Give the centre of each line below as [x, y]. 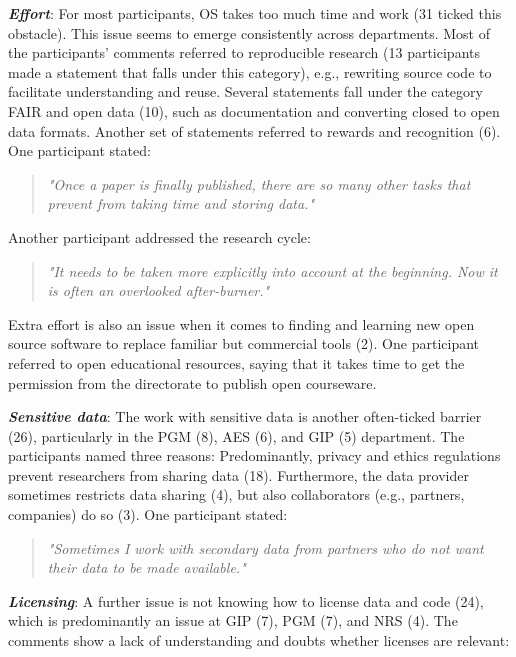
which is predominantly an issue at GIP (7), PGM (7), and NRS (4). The [233, 620]
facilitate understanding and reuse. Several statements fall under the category [245, 91]
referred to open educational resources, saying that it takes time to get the [236, 362]
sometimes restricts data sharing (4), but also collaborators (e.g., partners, [236, 494]
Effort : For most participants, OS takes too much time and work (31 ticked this [255, 13]
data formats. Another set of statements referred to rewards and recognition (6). [254, 130]
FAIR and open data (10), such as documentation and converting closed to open [254, 110]
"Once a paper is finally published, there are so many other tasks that [259, 183]
